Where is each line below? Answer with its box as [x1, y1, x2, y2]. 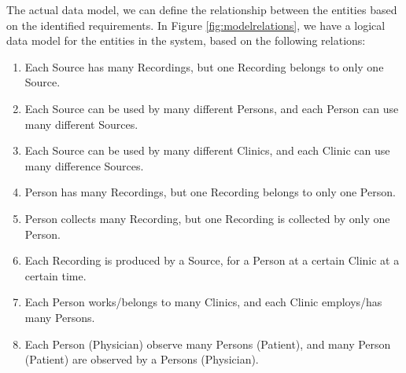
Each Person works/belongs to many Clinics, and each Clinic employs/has [24, 294, 382, 310]
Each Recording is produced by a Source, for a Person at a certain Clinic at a [24, 252, 400, 269]
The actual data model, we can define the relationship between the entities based [6, 2, 397, 17]
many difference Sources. [24, 157, 144, 174]
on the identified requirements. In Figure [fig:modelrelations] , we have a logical [6, 16, 386, 33]
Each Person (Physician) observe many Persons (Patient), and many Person [24, 335, 391, 352]
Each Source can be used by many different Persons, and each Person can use [24, 100, 399, 116]
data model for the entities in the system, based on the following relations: [6, 32, 366, 49]
